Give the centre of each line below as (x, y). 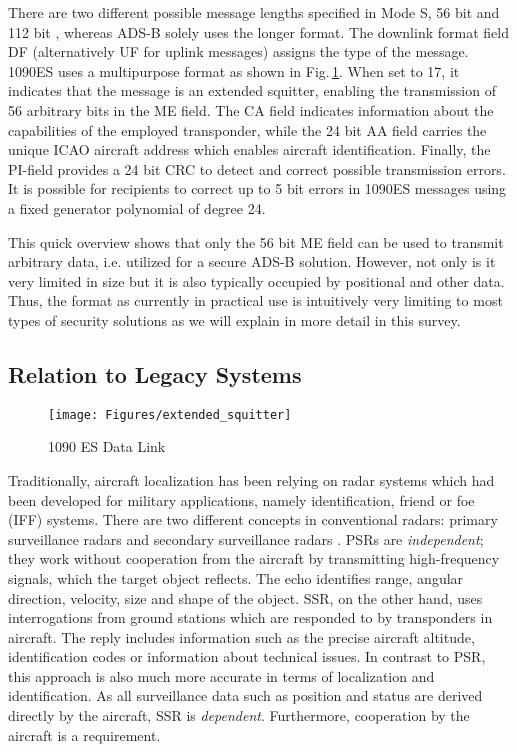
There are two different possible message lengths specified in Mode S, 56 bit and (254, 12)
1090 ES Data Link (107, 446)
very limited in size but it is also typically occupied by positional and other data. (256, 280)
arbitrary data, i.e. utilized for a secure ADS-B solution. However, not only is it (252, 261)
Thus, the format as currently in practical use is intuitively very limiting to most (255, 300)
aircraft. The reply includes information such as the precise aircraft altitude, (241, 636)
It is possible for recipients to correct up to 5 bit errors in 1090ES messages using (257, 188)
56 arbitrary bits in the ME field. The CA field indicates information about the (251, 109)
